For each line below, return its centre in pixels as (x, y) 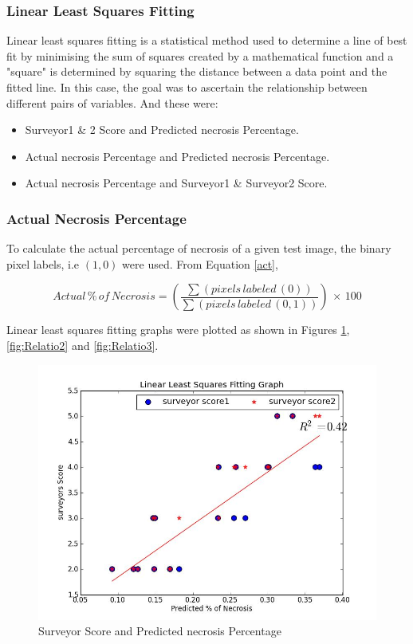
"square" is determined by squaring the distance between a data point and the (197, 71)
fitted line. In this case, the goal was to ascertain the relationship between (187, 87)
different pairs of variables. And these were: (112, 102)
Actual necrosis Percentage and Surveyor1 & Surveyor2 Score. (176, 183)
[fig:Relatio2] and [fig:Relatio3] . (83, 345)
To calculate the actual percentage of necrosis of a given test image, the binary (199, 248)
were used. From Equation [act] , (200, 263)
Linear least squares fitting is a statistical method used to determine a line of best (207, 40)
